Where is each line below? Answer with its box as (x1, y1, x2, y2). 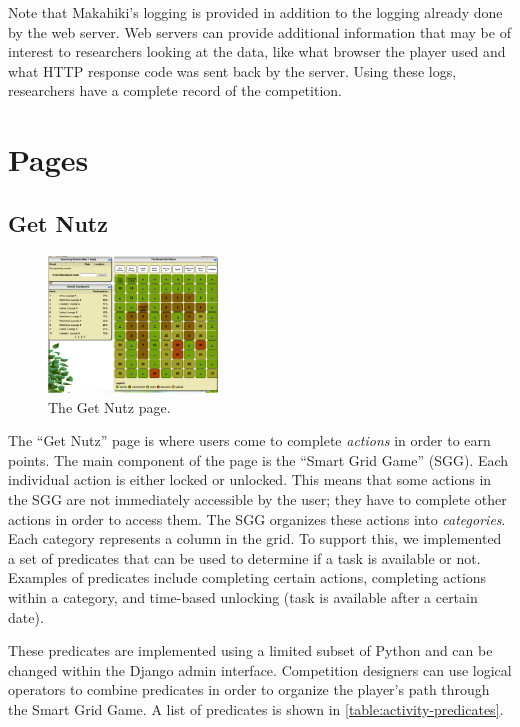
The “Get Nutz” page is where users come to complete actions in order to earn (8, 430, 491, 451)
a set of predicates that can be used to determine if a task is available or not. (8, 547, 481, 568)
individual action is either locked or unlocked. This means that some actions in (8, 469, 492, 490)
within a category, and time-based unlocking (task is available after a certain (8, 586, 478, 607)
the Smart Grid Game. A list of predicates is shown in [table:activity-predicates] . (8, 698, 504, 719)
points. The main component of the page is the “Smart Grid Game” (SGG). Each (8, 449, 509, 470)
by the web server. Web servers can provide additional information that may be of (8, 21, 511, 42)
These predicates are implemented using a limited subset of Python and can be (8, 640, 493, 661)
